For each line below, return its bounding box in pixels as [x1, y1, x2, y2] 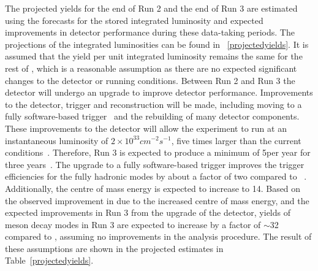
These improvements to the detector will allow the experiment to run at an [5, 121, 287, 134]
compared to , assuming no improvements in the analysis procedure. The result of [5, 230, 312, 243]
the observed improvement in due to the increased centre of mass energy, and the [5, 194, 309, 207]
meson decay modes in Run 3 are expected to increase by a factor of [5, 218, 261, 231]
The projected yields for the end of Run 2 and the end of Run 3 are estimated [5, 2, 298, 14]
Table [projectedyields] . [5, 254, 94, 267]
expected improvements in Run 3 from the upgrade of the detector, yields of [5, 206, 290, 219]
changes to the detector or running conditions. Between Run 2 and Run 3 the [5, 74, 295, 86]
